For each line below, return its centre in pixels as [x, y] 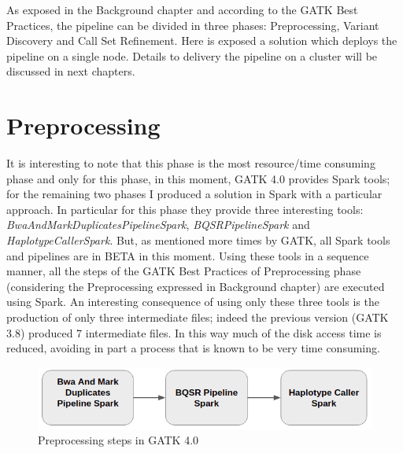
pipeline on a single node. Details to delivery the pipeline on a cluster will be [192, 55]
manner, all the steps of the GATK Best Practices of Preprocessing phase [184, 271]
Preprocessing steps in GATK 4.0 [118, 440]
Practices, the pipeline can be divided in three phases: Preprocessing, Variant [193, 25]
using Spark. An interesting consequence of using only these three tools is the [193, 302]
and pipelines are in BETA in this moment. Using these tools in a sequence [188, 255]
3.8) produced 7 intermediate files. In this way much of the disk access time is [194, 332]
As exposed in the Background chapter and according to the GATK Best [182, 9]
